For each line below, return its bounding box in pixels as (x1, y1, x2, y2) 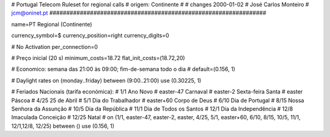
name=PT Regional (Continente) (11, 20, 92, 28)
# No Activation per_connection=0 (11, 43, 98, 50)
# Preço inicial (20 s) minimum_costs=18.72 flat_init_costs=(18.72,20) (11, 54, 186, 61)
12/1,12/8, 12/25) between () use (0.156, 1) (11, 122, 115, 130)
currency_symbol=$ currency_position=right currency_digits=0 (11, 32, 169, 39)
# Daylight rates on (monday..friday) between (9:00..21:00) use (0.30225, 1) (11, 76, 202, 84)
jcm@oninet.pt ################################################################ (11, 9, 266, 17)
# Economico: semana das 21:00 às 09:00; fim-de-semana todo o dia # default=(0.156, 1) (11, 65, 235, 73)
